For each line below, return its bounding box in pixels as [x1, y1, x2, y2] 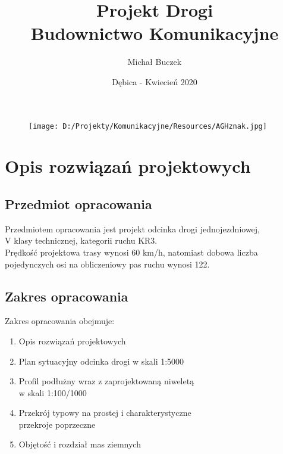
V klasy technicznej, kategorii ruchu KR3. [5, 234, 158, 247]
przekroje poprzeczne [18, 418, 96, 430]
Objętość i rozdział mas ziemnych [18, 438, 141, 450]
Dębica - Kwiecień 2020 [112, 75, 197, 88]
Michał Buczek [127, 55, 182, 68]
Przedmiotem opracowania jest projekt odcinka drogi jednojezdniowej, [5, 222, 260, 235]
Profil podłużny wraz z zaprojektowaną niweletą [18, 375, 194, 387]
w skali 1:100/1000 [18, 386, 87, 399]
